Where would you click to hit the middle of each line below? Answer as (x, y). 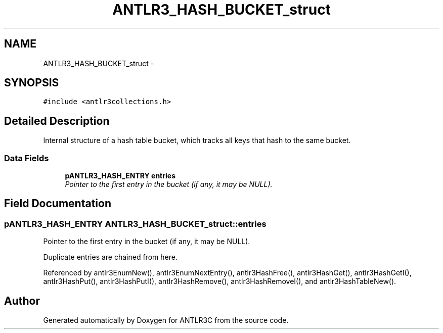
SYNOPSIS (32, 83)
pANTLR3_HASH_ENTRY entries (120, 176)
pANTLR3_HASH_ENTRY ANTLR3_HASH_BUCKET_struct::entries (135, 224)
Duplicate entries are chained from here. (110, 257)
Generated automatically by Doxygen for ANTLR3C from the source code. (166, 320)
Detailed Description (57, 121)
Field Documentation (58, 204)
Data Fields (27, 158)
